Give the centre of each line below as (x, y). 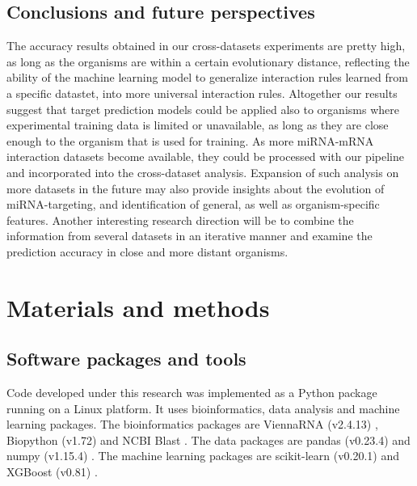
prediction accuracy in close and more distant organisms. (147, 251)
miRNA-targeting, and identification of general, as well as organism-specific (193, 204)
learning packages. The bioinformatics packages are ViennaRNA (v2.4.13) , (192, 424)
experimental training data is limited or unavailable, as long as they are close (198, 125)
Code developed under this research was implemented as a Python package (192, 393)
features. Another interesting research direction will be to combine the (180, 220)
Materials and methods (138, 307)
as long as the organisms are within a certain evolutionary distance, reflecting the (208, 61)
